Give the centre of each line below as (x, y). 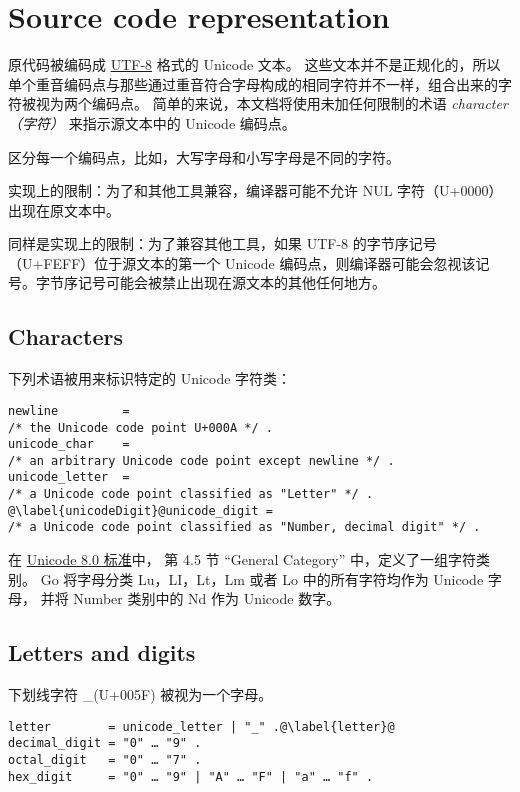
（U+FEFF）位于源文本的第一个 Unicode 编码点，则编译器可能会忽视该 (242, 262)
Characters (65, 336)
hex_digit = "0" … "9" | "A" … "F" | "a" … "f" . (191, 776)
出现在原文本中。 (64, 209)
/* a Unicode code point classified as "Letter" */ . (191, 494)
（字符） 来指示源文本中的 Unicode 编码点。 (152, 122)
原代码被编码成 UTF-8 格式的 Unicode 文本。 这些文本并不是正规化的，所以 (254, 64)
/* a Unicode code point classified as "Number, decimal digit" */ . (244, 527)
